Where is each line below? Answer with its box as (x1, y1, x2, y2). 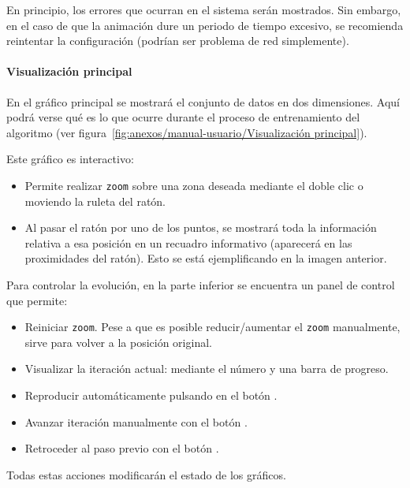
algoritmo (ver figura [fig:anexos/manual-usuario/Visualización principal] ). (6, 124, 367, 140)
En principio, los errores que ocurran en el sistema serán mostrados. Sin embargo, (6, 2, 401, 17)
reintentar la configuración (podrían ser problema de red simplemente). (6, 32, 349, 49)
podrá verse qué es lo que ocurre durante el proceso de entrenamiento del (6, 109, 360, 125)
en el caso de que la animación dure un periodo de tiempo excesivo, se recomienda (6, 17, 404, 33)
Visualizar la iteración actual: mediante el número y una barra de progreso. (24, 360, 389, 377)
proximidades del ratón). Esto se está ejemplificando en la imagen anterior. (24, 250, 387, 266)
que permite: (6, 292, 68, 308)
